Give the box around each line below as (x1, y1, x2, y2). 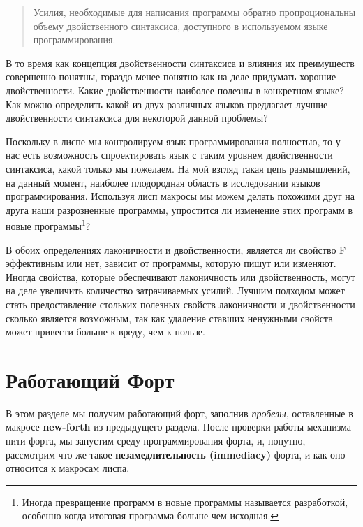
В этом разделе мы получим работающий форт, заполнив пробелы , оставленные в (6, 405, 353, 420)
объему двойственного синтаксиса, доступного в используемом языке (33, 18, 328, 33)
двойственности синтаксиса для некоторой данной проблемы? (6, 110, 268, 125)
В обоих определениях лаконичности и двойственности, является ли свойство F (6, 242, 346, 257)
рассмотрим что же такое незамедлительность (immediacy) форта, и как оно (6, 447, 346, 461)
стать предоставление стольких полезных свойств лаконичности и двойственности (6, 296, 355, 311)
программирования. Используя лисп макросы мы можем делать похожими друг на (6, 189, 355, 203)
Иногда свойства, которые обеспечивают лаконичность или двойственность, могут (6, 269, 355, 284)
